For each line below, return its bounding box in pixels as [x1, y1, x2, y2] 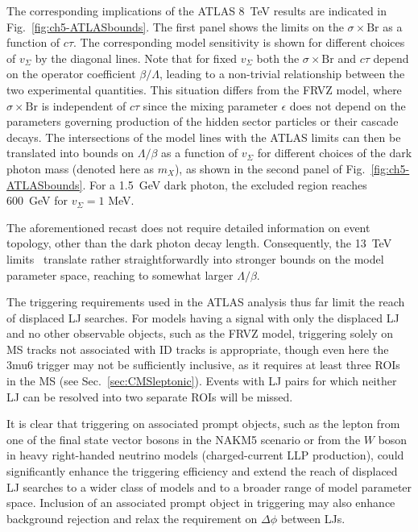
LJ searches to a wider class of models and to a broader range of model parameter [6, 478, 412, 495]
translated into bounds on [6, 144, 135, 161]
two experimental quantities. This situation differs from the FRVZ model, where [6, 81, 402, 98]
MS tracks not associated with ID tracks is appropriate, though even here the [6, 340, 389, 357]
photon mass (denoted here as [6, 160, 155, 177]
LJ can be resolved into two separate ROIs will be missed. [6, 388, 293, 405]
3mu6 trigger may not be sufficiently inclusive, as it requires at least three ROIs [6, 356, 400, 373]
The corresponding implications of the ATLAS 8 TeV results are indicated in [6, 2, 387, 19]
